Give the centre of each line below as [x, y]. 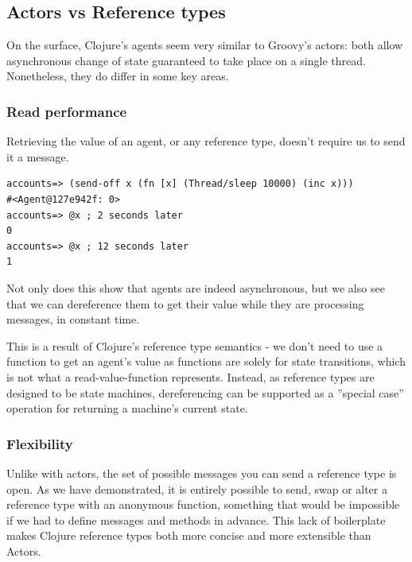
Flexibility [40, 443]
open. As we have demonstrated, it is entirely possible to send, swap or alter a [197, 488]
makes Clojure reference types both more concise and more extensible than [189, 535]
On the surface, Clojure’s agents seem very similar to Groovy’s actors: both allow [205, 45]
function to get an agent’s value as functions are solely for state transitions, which [206, 361]
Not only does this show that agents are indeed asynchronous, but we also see [196, 287]
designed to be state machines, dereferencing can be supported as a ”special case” [205, 392]
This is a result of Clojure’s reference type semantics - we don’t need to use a [195, 345]
